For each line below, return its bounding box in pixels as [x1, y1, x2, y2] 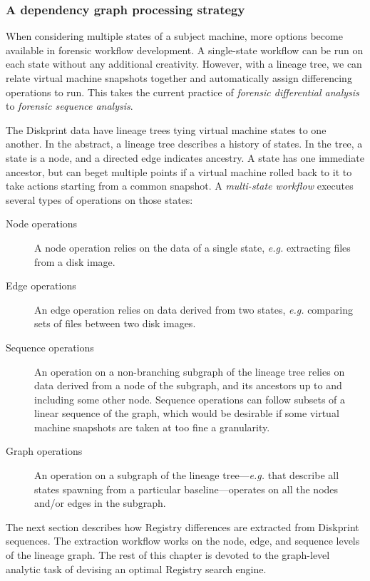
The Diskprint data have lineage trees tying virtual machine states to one [6, 122, 327, 137]
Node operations [6, 216, 78, 231]
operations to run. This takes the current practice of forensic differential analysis [6, 84, 359, 99]
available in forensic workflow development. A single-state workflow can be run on [6, 42, 364, 57]
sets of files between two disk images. [34, 316, 196, 331]
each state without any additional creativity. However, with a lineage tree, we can [6, 56, 362, 71]
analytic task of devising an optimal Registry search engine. [6, 561, 267, 576]
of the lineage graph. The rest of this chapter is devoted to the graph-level [6, 547, 330, 562]
